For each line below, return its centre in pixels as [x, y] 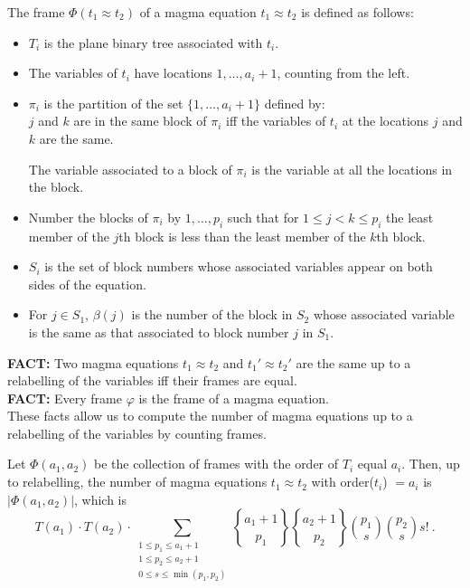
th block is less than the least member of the [242, 236]
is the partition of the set [113, 103]
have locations [173, 73]
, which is [101, 499]
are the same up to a [353, 362]
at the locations [385, 121]
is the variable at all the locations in [352, 169]
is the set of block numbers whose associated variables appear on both [239, 266]
